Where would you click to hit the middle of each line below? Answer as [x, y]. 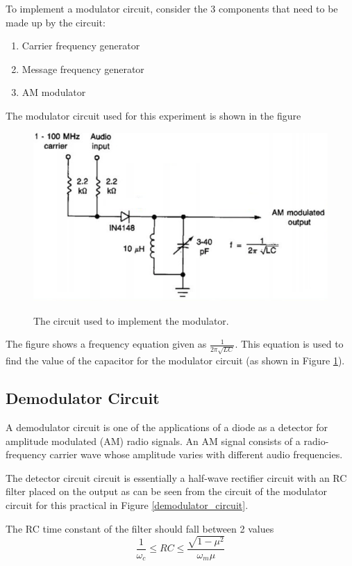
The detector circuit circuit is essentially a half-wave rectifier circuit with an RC [176, 477]
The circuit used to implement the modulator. [131, 320]
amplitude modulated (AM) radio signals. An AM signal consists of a [153, 440]
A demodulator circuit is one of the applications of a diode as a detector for [167, 427]
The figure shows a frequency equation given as [106, 344]
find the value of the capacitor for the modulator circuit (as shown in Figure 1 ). [175, 361]
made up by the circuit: [56, 22]
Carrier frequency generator [81, 46]
